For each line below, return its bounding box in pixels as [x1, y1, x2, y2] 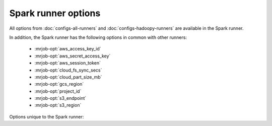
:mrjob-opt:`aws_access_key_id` [34, 46, 101, 52]
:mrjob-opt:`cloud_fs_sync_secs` [34, 67, 102, 73]
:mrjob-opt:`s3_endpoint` [34, 95, 87, 101]
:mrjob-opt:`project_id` [34, 88, 82, 94]
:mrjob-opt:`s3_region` [34, 102, 82, 108]
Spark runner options [9, 8, 101, 19]
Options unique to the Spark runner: [9, 113, 84, 119]
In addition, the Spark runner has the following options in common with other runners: [9, 34, 187, 40]
